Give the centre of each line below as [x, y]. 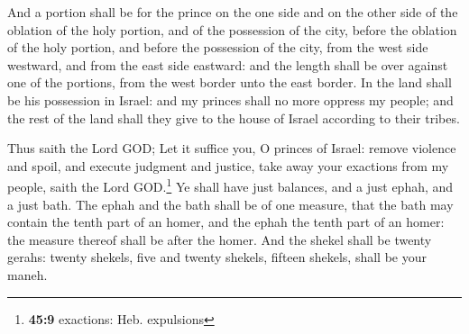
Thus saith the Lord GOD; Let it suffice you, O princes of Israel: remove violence [232, 148]
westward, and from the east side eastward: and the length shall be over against [228, 64]
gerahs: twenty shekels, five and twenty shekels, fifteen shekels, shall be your [217, 257]
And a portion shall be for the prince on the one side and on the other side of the [233, 12]
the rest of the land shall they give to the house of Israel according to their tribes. [234, 117]
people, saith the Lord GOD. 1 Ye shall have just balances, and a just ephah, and [230, 185]
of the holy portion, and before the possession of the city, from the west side [218, 47]
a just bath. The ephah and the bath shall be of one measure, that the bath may [230, 204]
